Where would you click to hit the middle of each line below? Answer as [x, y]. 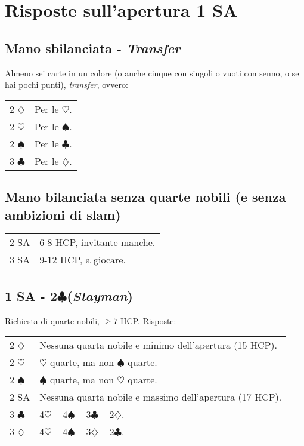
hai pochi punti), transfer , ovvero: [66, 84]
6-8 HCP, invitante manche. [97, 242]
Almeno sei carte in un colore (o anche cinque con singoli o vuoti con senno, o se [152, 73]
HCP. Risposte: [148, 320]
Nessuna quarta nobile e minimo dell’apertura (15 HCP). [159, 345]
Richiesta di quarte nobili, [52, 320]
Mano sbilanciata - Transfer [93, 47]
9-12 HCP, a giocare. [83, 260]
